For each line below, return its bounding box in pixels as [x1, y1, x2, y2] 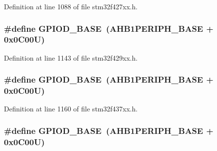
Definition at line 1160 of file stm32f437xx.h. [4, 104, 138, 114]
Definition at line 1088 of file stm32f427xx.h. [4, 1, 138, 11]
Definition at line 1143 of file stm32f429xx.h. [4, 52, 138, 63]
